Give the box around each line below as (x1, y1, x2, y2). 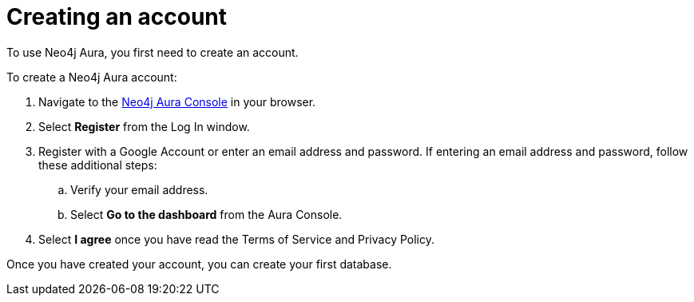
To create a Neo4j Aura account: (6, 70, 177, 84)
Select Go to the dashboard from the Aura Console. (70, 207, 343, 221)
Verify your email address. (70, 182, 208, 197)
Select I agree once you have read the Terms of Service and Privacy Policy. (38, 232, 435, 246)
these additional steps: (38, 157, 157, 172)
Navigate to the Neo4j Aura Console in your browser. (38, 94, 316, 109)
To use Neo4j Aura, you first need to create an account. (6, 45, 299, 59)
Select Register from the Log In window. (38, 119, 250, 133)
